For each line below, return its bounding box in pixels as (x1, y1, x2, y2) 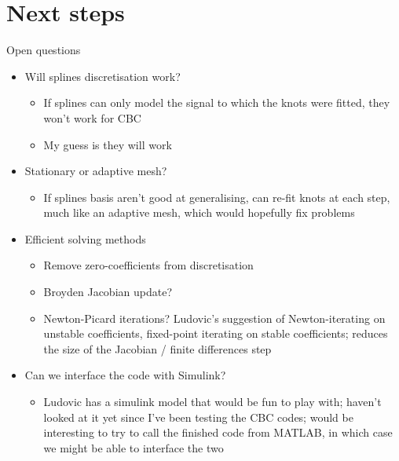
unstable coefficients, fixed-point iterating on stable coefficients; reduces (43, 325, 388, 342)
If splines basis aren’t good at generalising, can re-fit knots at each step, (43, 188, 390, 205)
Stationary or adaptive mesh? (24, 163, 167, 179)
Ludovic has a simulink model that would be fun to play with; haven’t (43, 393, 382, 410)
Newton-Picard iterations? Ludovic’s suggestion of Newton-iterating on (43, 309, 386, 326)
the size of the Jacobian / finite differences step (43, 340, 272, 357)
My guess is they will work (43, 136, 172, 152)
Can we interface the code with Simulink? (24, 367, 226, 383)
